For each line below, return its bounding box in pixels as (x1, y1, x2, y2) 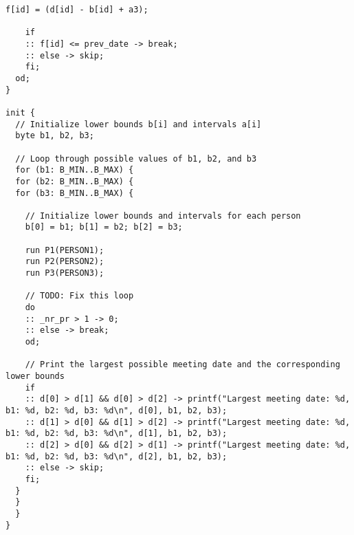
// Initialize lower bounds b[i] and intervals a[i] (15, 119, 262, 129)
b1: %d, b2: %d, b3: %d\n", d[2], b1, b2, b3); (5, 451, 228, 461)
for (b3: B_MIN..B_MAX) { (15, 188, 134, 198)
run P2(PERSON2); (25, 256, 104, 267)
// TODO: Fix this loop (25, 291, 134, 301)
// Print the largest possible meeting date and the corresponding (25, 360, 340, 370)
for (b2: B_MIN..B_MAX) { (15, 176, 134, 186)
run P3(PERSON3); (25, 268, 104, 279)
